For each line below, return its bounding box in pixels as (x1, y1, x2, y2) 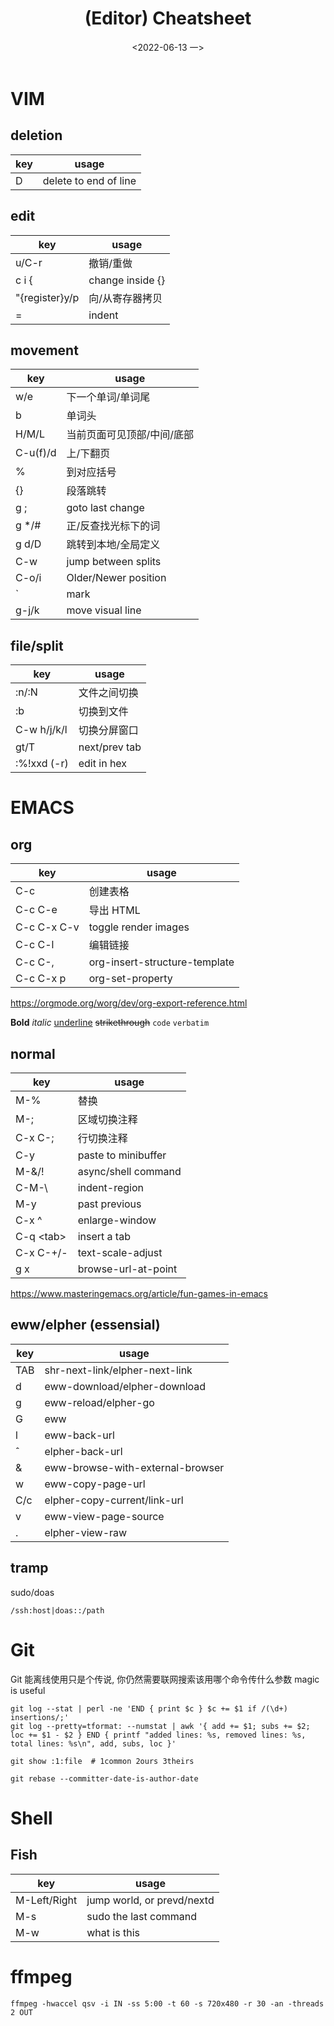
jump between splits (66, 555, 162, 569)
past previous (77, 1197, 142, 1211)
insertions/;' (10, 1712, 70, 1722)
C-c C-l (15, 938, 55, 952)
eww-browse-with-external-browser (44, 1460, 225, 1474)
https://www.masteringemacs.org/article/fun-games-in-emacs (10, 1288, 269, 1299)
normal (10, 1045, 56, 1062)
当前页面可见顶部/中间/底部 (66, 428, 195, 442)
